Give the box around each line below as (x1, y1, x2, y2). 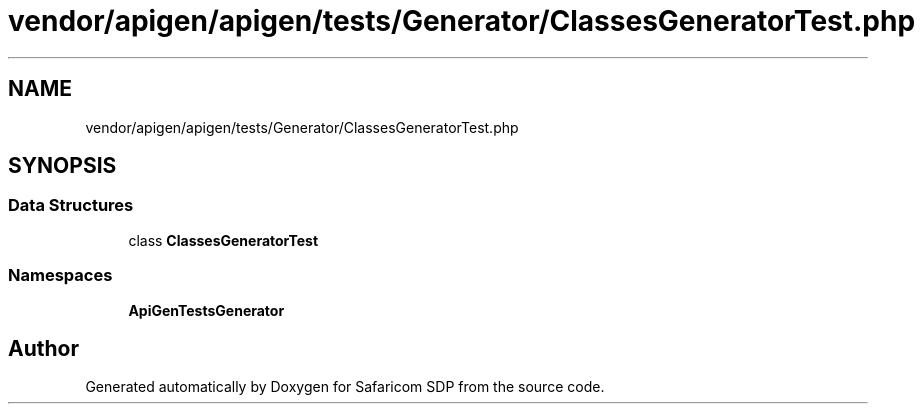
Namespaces (8, 265, 113, 286)
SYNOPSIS (8, 153, 117, 179)
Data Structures (8, 195, 134, 216)
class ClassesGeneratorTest (128, 231, 319, 249)
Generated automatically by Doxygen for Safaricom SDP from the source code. (85, 378, 605, 396)
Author (8, 335, 79, 361)
